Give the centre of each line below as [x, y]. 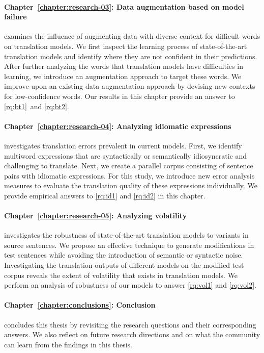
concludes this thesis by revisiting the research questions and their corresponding [130, 324]
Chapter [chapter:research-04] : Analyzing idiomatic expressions [118, 126]
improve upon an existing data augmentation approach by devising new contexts [130, 86]
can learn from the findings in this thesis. [68, 344]
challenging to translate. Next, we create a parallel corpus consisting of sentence [129, 166]
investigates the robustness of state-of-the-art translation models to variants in [126, 235]
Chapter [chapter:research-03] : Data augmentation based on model [124, 6]
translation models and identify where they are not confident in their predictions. [131, 56]
